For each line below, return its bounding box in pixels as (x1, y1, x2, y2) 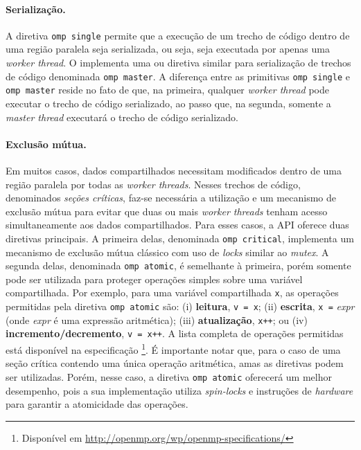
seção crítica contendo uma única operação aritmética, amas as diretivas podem (6, 356, 344, 370)
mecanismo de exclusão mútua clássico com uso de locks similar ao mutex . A (6, 244, 329, 259)
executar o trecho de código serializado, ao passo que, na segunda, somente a (6, 96, 331, 110)
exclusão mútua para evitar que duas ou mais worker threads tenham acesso (6, 204, 328, 218)
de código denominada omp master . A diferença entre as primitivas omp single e (6, 69, 350, 83)
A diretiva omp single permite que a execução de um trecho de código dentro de (6, 28, 350, 42)
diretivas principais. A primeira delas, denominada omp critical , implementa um (6, 231, 354, 245)
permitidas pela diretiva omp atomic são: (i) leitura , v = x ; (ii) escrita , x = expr (6, 299, 355, 314)
